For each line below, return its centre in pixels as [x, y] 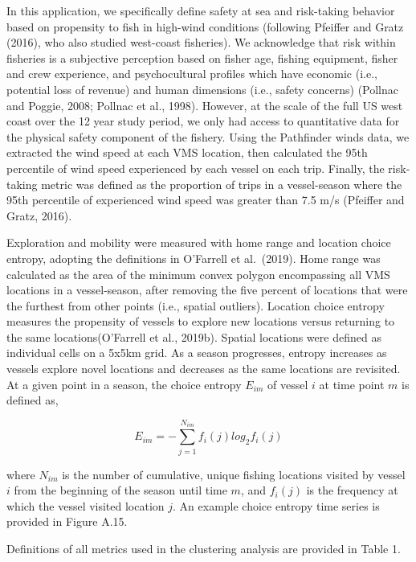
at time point [352, 384]
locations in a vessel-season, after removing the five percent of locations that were [207, 290]
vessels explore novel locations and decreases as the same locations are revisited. [204, 369]
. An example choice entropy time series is [276, 505]
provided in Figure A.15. [67, 521]
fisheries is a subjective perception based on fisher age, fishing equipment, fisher [202, 57]
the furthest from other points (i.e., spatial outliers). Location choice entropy [196, 305]
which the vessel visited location [86, 505]
